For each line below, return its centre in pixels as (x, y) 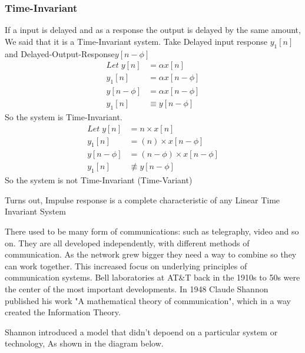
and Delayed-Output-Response (60, 53)
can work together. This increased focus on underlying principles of (126, 265)
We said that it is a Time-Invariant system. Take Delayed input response (136, 41)
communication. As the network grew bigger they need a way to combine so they (151, 254)
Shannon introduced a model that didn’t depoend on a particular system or (141, 331)
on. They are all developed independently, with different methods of (127, 243)
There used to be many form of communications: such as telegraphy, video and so (152, 231)
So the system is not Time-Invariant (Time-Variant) (99, 180)
